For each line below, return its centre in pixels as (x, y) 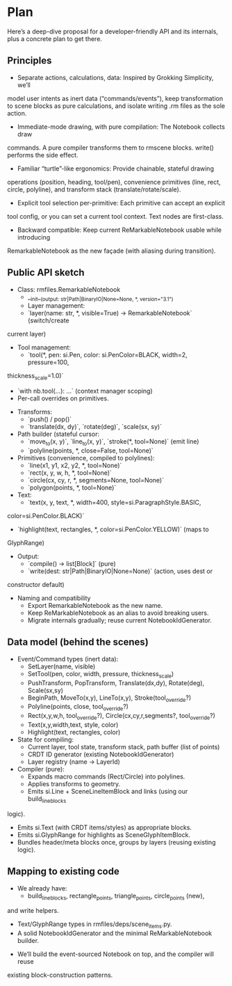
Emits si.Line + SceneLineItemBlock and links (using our (108, 791)
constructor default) (36, 584)
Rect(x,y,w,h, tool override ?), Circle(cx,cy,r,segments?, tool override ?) (121, 717)
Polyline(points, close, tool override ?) (78, 707)
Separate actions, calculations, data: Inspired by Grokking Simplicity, (115, 77)
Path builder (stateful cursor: (58, 434)
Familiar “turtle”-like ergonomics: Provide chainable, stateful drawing (115, 169)
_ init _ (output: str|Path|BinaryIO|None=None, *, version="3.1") (100, 298)
